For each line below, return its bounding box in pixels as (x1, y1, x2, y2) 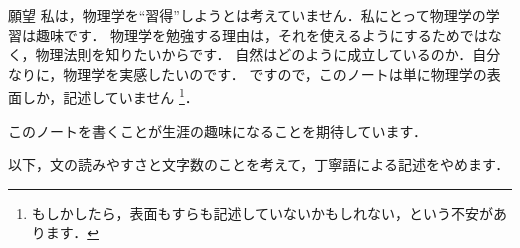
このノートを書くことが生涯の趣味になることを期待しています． (8, 120, 428, 141)
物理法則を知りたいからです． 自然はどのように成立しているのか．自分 (35, 44, 501, 65)
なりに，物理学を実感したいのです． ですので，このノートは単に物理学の (8, 63, 487, 84)
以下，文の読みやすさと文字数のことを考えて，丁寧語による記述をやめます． (8, 154, 510, 175)
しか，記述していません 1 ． (21, 84, 199, 108)
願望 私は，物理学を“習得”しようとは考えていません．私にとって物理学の (8, 5, 486, 25)
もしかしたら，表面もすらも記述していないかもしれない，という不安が (31, 202, 493, 223)
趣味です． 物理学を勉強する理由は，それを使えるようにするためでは (35, 24, 488, 45)
